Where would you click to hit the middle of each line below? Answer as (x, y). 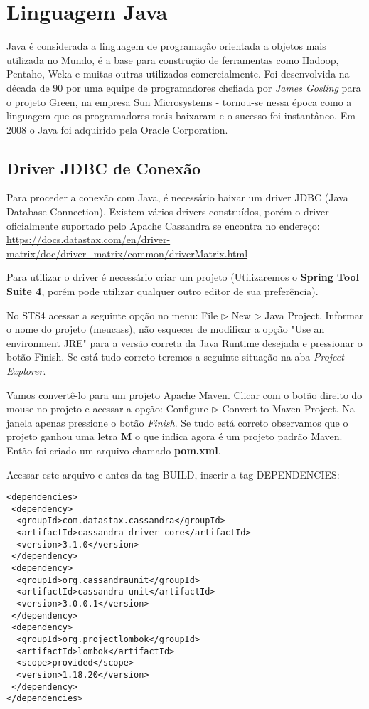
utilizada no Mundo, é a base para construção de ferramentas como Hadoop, (173, 59)
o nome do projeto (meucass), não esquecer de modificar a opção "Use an (166, 329)
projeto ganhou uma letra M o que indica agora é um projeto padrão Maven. (175, 436)
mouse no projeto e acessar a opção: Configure (107, 409)
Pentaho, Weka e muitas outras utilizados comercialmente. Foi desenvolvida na (178, 74)
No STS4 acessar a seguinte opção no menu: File (112, 315)
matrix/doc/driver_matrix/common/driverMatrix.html (127, 253)
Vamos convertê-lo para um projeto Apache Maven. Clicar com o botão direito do (184, 394)
